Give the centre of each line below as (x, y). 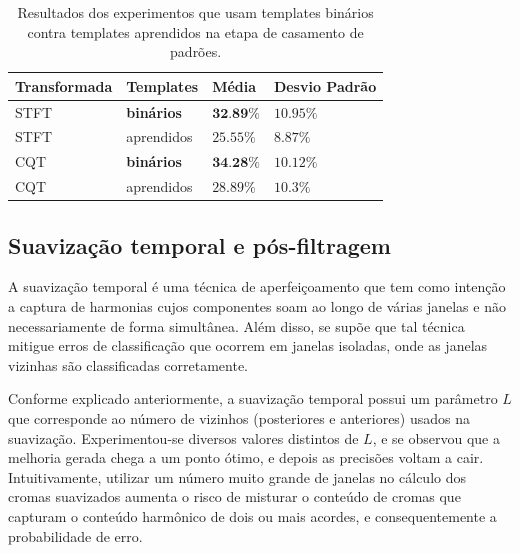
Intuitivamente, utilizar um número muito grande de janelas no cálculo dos (237, 476)
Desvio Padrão (325, 85)
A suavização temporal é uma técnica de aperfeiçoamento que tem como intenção (257, 286)
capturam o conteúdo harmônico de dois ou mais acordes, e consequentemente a (252, 515)
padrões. (196, 51)
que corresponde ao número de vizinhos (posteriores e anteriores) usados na (239, 418)
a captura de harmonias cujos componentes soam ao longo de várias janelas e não (257, 306)
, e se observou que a (436, 437)
